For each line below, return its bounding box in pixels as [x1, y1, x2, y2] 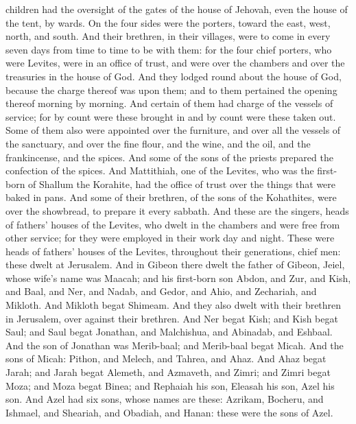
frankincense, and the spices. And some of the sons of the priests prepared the [5, 150, 333, 164]
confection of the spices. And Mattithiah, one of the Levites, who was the [5, 163, 314, 178]
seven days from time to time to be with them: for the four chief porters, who [5, 42, 332, 56]
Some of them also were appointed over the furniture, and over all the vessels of [5, 123, 341, 137]
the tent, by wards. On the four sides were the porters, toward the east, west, [5, 15, 331, 30]
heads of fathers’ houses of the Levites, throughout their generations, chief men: [5, 244, 341, 258]
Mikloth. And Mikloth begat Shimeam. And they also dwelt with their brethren [5, 298, 342, 312]
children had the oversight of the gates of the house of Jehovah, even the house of [5, 2, 348, 16]
